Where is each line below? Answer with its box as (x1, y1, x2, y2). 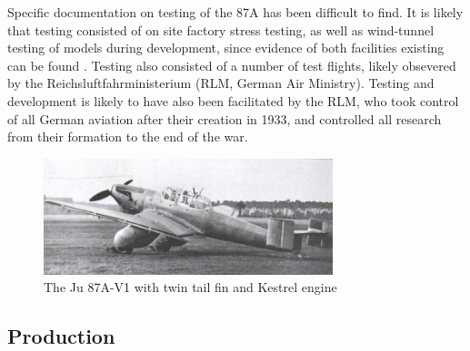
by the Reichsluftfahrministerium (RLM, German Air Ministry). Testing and (7, 73, 435, 93)
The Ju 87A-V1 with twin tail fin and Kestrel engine (44, 278, 337, 297)
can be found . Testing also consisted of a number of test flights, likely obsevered (7, 55, 456, 74)
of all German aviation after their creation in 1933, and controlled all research (7, 109, 442, 128)
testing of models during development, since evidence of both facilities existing (7, 38, 445, 57)
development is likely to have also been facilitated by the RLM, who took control (7, 91, 459, 110)
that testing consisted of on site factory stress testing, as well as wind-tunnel (7, 20, 435, 39)
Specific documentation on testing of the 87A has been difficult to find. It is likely (7, 3, 464, 21)
